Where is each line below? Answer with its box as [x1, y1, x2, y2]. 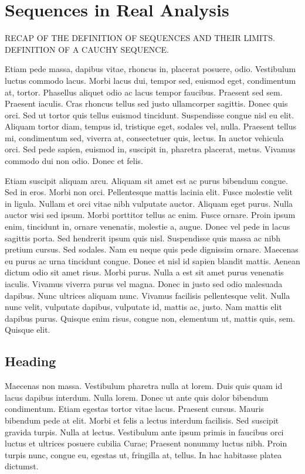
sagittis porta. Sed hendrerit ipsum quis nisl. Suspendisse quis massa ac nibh [5, 231, 280, 244]
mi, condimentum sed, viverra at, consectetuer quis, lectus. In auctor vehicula [5, 131, 284, 144]
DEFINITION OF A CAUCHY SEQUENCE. [5, 43, 169, 55]
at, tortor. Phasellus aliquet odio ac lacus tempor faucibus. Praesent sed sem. [5, 86, 283, 98]
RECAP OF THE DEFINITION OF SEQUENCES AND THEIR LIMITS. [5, 32, 275, 44]
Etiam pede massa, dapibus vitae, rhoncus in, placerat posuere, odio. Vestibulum [5, 63, 296, 75]
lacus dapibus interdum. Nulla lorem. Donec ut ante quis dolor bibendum [5, 391, 269, 403]
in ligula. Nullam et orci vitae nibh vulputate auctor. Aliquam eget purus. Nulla [5, 197, 293, 209]
